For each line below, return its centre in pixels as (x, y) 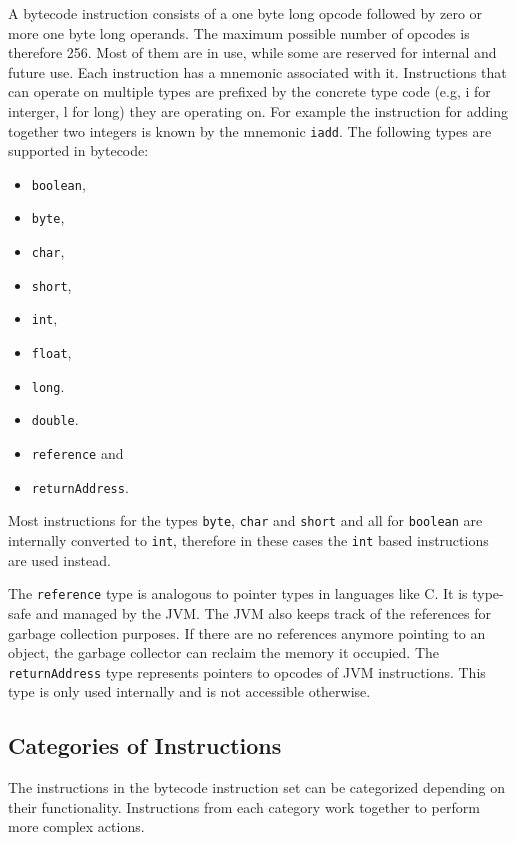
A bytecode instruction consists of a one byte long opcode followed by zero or (245, 13)
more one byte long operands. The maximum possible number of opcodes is (239, 32)
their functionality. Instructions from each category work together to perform (244, 806)
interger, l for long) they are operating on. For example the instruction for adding (258, 110)
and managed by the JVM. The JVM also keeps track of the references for (263, 612)
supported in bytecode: (78, 150)
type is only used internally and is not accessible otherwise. (189, 691)
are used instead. (59, 559)
